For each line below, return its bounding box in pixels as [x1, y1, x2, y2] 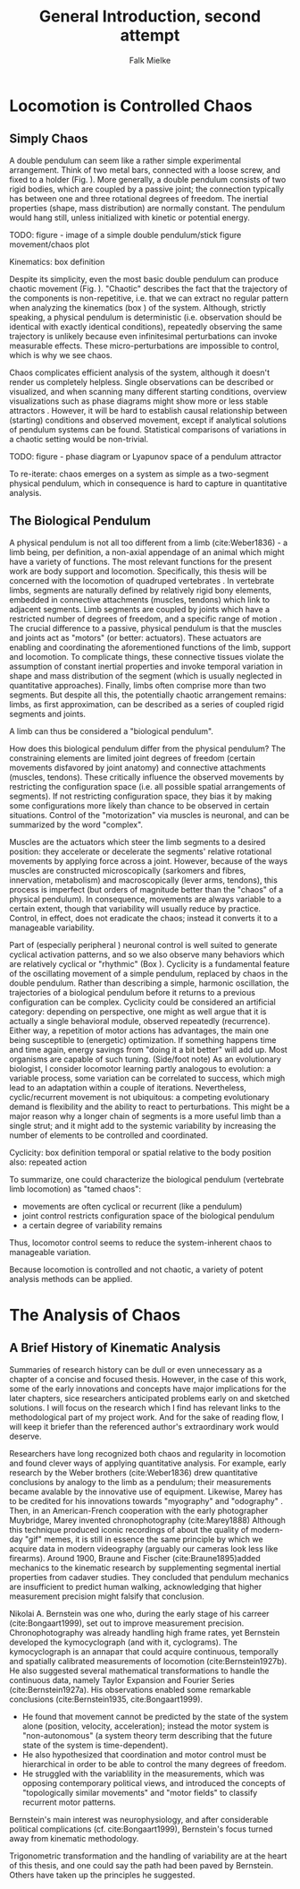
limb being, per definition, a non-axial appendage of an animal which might [9, 546, 285, 557]
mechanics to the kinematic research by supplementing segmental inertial [9, 1562, 281, 1573]
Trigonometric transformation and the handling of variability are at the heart [9, 1851, 287, 1861]
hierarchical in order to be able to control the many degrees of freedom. [21, 1758, 287, 1769]
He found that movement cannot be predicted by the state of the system [21, 1711, 288, 1722]
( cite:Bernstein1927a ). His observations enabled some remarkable [9, 1684, 252, 1695]
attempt [120, 25, 180, 46]
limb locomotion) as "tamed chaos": [9, 1184, 141, 1194]
